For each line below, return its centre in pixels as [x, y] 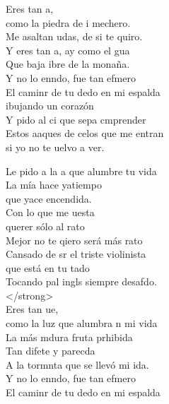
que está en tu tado [48, 267]
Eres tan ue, [32, 309]
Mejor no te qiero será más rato [74, 240]
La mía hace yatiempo [54, 185]
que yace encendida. [49, 198]
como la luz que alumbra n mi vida [82, 323]
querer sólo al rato [45, 226]
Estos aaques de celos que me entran [85, 133]
